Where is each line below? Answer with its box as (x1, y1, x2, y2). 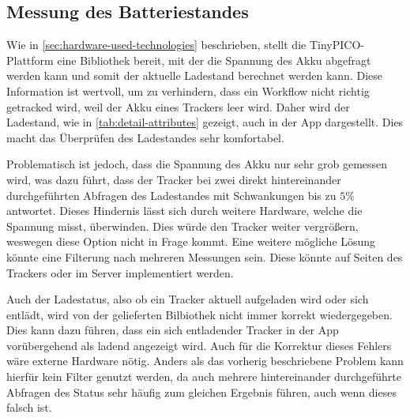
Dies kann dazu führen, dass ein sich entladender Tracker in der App (6, 322, 339, 338)
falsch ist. (6, 399, 52, 416)
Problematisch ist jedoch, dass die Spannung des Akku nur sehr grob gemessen (6, 156, 388, 172)
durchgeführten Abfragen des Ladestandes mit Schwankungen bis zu (6, 186, 337, 203)
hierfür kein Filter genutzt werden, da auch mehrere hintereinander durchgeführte (6, 368, 401, 385)
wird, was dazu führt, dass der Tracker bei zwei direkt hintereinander (6, 171, 341, 187)
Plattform (6, 51, 54, 68)
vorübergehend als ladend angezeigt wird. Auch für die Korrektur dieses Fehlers (6, 337, 392, 353)
